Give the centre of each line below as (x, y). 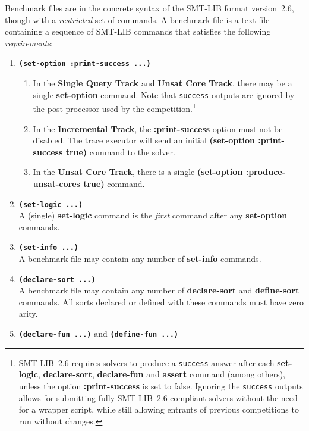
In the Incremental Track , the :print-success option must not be (158, 128)
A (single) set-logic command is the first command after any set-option (153, 215)
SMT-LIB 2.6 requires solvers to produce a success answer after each (146, 362)
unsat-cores (56, 183)
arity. (28, 313)
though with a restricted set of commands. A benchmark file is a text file (137, 19)
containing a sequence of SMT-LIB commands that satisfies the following (138, 31)
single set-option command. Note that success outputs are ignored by (164, 94)
